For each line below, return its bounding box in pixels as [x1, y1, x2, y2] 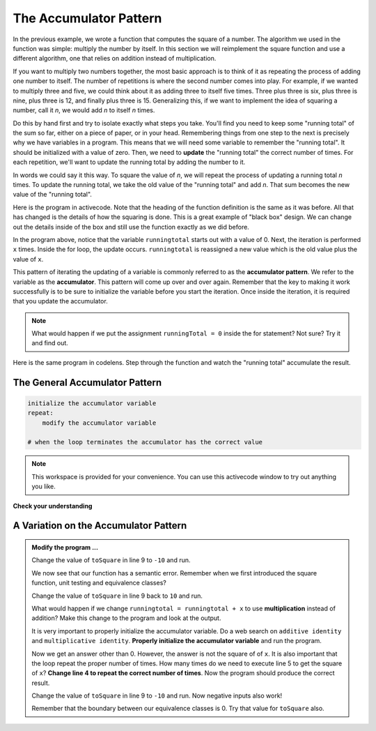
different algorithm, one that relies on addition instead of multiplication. [13, 54, 217, 63]
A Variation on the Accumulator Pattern [13, 520, 187, 532]
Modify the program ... [31, 543, 99, 551]
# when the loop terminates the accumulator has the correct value [27, 438, 263, 446]
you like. [31, 482, 56, 491]
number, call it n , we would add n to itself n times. [13, 106, 155, 114]
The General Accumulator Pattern [13, 377, 162, 389]
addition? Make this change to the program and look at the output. [31, 614, 221, 622]
